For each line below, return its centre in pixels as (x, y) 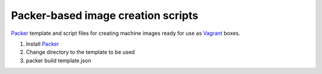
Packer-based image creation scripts (105, 15)
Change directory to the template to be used (80, 52)
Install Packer (43, 44)
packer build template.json (59, 60)
